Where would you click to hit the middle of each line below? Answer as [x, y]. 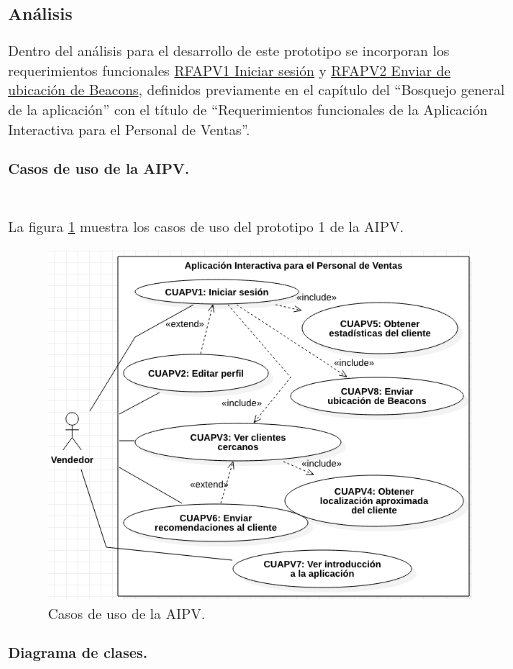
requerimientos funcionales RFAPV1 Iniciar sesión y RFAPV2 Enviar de [229, 69]
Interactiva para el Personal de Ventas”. [129, 128]
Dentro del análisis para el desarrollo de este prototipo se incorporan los [229, 50]
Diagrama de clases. [78, 652]
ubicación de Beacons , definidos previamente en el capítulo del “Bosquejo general [256, 89]
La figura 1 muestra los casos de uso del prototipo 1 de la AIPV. [206, 225]
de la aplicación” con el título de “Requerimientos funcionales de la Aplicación [248, 109]
